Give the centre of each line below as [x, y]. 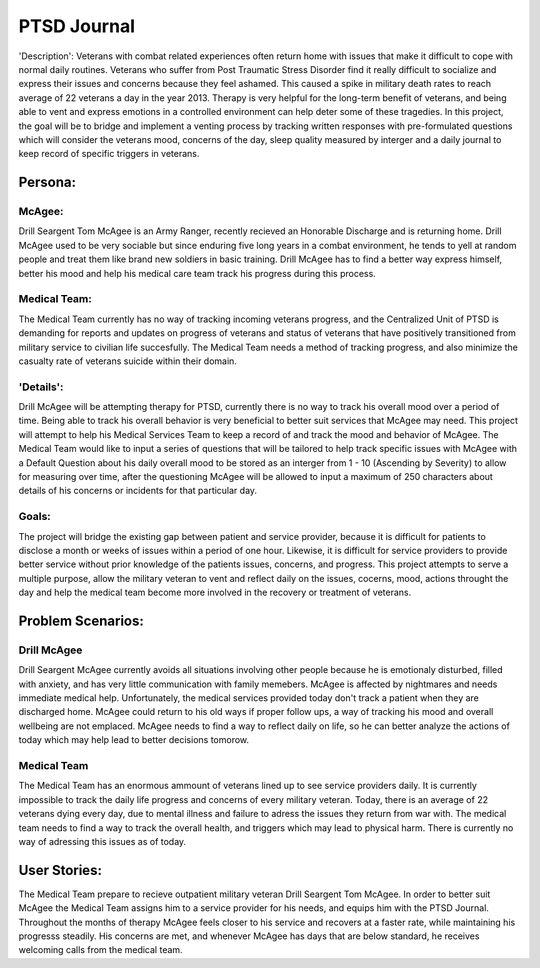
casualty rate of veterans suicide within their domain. [127, 361]
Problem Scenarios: [81, 620]
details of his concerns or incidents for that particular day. [138, 491]
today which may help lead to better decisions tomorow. [134, 740]
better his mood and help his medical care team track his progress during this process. [197, 273]
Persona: [47, 182]
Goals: [35, 517]
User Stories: [60, 870]
